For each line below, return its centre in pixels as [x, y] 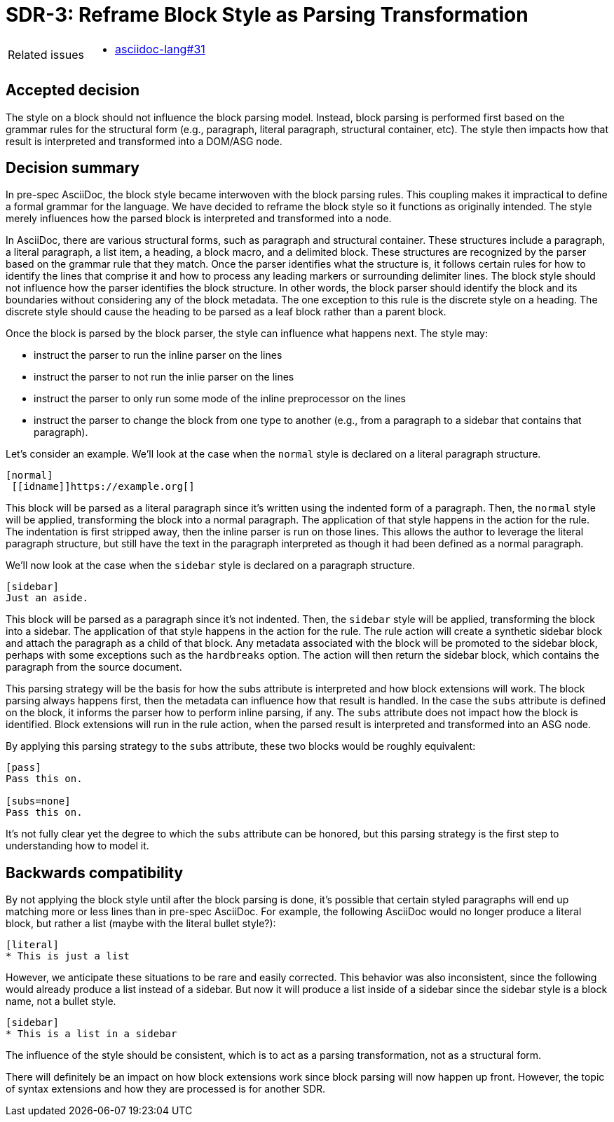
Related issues [46, 54]
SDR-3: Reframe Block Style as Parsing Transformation [267, 15]
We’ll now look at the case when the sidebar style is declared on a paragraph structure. [211, 566]
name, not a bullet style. [61, 1001]
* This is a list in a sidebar [91, 1034]
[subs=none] [38, 801]
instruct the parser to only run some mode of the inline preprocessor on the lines [220, 399]
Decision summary [73, 168]
